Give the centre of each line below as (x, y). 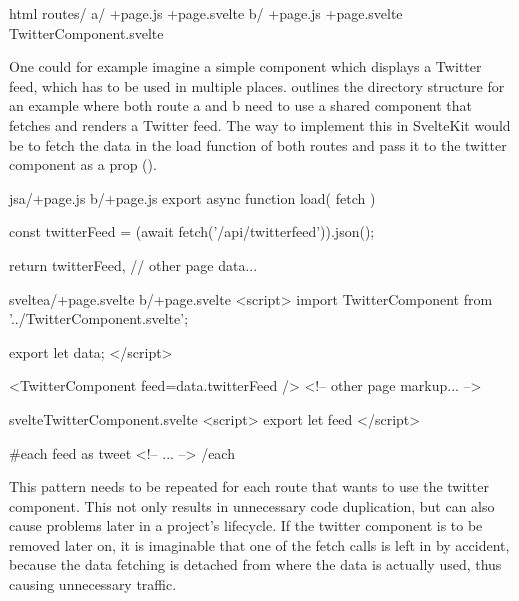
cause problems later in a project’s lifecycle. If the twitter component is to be (246, 525)
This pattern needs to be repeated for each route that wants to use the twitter (249, 486)
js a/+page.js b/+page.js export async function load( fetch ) (192, 197)
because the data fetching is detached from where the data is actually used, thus (255, 564)
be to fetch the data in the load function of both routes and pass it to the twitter (258, 144)
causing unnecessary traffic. (93, 584)
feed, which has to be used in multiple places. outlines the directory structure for (257, 85)
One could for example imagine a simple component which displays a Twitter (245, 66)
